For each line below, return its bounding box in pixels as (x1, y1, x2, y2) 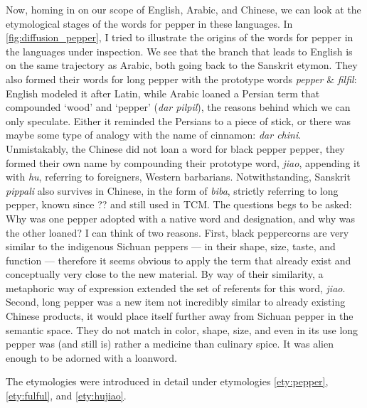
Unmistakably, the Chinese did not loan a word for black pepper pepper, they (6, 141, 345, 156)
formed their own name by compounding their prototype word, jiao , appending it (6, 155, 361, 170)
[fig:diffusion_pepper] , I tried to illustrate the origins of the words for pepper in (6, 30, 353, 45)
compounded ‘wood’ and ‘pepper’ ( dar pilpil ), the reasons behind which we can (6, 100, 351, 114)
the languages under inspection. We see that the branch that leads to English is (6, 43, 353, 58)
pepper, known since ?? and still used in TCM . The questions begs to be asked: (6, 197, 352, 212)
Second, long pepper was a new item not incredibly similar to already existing (6, 294, 346, 309)
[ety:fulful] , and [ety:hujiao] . (6, 388, 127, 403)
